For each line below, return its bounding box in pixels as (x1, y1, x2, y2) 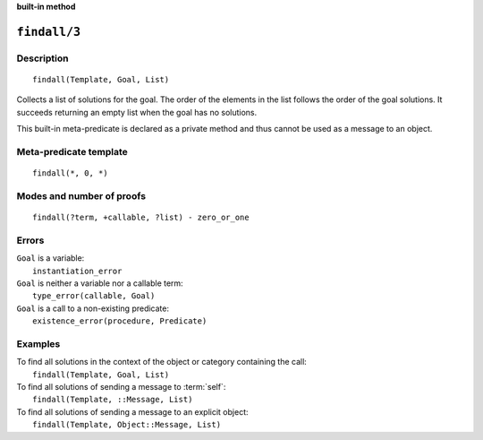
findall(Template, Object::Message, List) (32, 419, 222, 430)
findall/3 (16, 24, 80, 39)
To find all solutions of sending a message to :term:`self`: (16, 382, 226, 393)
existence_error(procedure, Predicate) (32, 316, 208, 326)
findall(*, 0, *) (32, 168, 108, 178)
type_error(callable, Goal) (32, 291, 156, 301)
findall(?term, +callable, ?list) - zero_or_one (32, 212, 250, 223)
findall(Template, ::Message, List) (32, 394, 193, 405)
